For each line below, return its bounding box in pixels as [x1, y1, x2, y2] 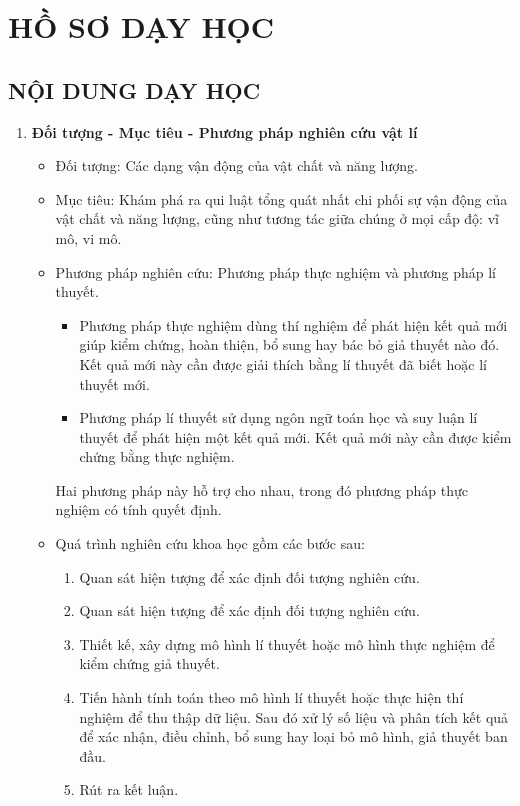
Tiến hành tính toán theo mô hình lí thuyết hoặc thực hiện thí [79, 687, 464, 708]
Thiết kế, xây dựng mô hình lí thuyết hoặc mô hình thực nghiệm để [79, 633, 495, 654]
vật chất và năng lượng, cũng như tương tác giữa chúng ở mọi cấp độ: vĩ [55, 208, 499, 229]
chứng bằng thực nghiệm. [79, 446, 235, 467]
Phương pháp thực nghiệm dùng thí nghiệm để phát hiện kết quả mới [79, 314, 508, 335]
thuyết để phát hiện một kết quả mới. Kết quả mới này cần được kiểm [79, 426, 512, 447]
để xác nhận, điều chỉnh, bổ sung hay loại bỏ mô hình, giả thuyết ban [79, 726, 508, 747]
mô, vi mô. [55, 227, 122, 248]
